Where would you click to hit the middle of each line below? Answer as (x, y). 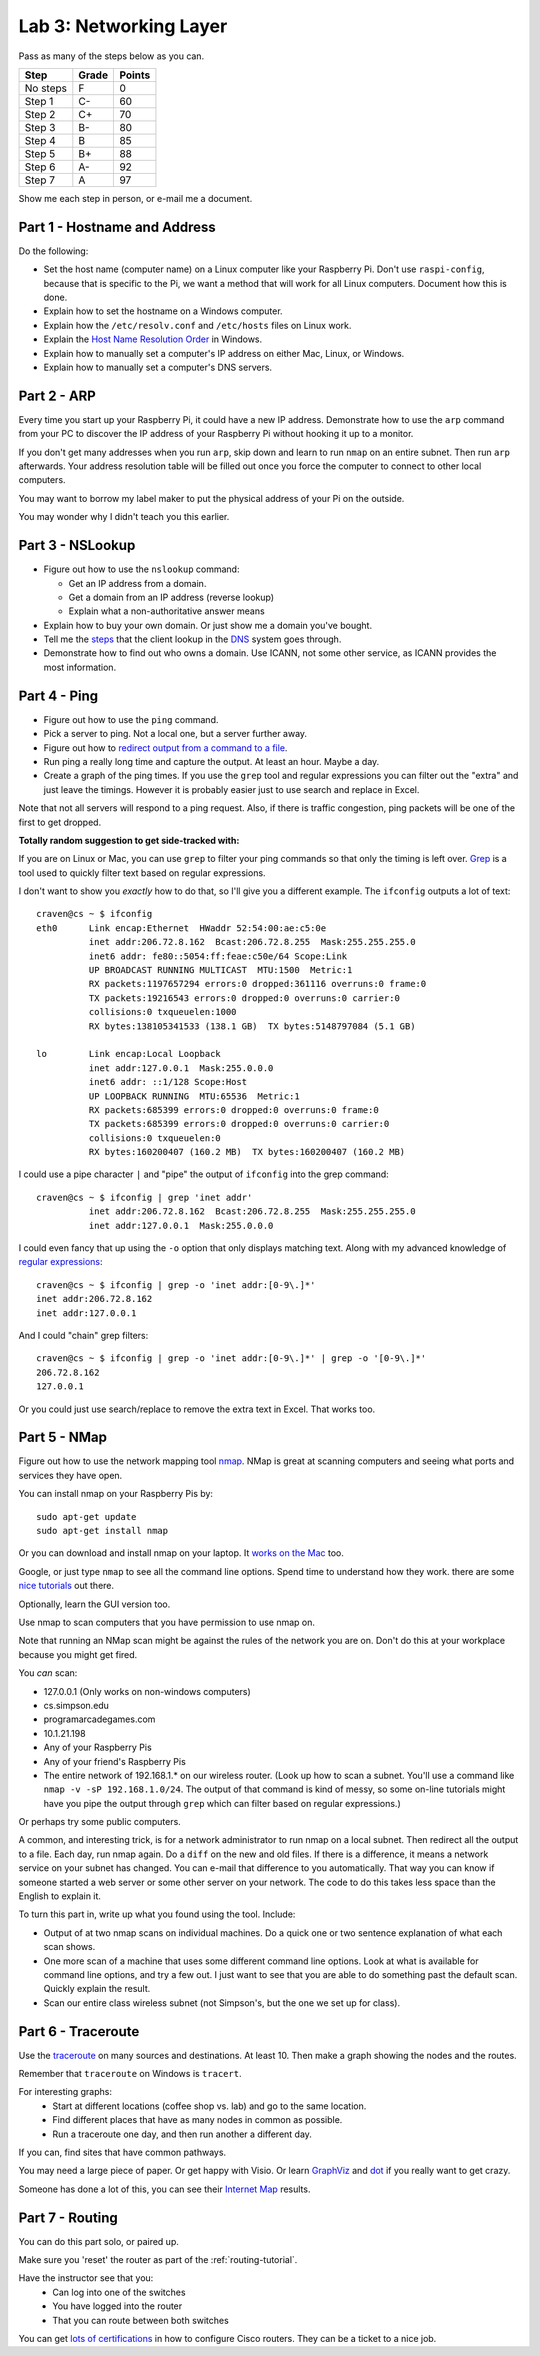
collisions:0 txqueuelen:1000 (162, 1012)
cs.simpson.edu (76, 1705)
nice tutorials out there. (66, 1586)
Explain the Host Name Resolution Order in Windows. (153, 339)
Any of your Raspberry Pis (97, 1747)
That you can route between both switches (140, 2320)
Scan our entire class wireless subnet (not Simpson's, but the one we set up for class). (221, 2002)
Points (135, 75)
